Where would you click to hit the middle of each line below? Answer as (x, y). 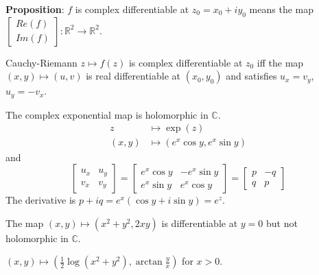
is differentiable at (200, 223)
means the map (281, 9)
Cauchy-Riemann (42, 62)
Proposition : (35, 9)
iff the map (280, 62)
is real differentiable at (133, 76)
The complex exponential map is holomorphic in (107, 114)
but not (282, 223)
